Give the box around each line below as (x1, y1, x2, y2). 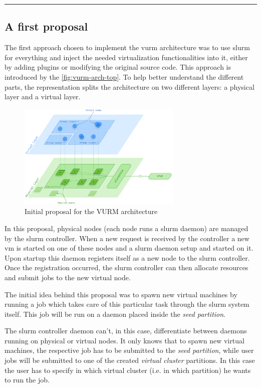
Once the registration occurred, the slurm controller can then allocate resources (5, 262, 248, 273)
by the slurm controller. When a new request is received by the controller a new (5, 233, 249, 243)
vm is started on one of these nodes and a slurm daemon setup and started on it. (5, 243, 253, 253)
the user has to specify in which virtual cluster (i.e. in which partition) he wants (5, 364, 251, 375)
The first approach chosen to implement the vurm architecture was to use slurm (5, 42, 250, 53)
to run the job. (5, 374, 50, 385)
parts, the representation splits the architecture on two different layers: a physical (5, 81, 254, 92)
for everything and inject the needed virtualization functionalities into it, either (5, 52, 248, 62)
